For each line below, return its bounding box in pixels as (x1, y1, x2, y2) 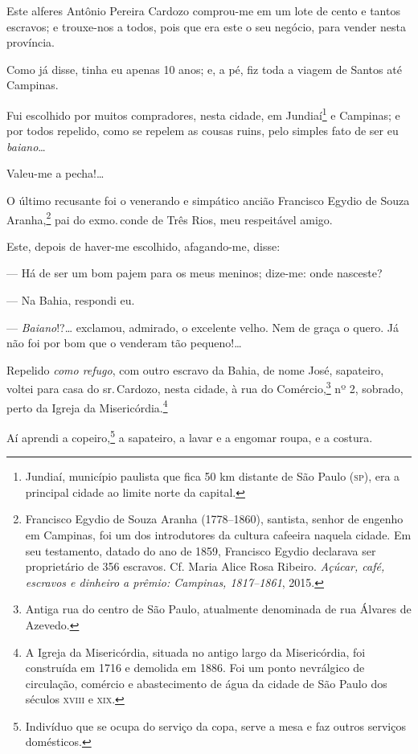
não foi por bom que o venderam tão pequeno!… (6, 334, 242, 351)
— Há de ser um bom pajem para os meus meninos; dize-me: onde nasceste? (6, 264, 383, 281)
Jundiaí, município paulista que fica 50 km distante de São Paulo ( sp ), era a (25, 468, 400, 485)
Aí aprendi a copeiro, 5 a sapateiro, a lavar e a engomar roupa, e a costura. (6, 426, 373, 445)
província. (6, 34, 55, 51)
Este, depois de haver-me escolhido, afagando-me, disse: (6, 237, 281, 254)
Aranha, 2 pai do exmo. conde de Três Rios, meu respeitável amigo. (6, 208, 333, 227)
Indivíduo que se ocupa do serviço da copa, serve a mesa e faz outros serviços (25, 717, 406, 734)
